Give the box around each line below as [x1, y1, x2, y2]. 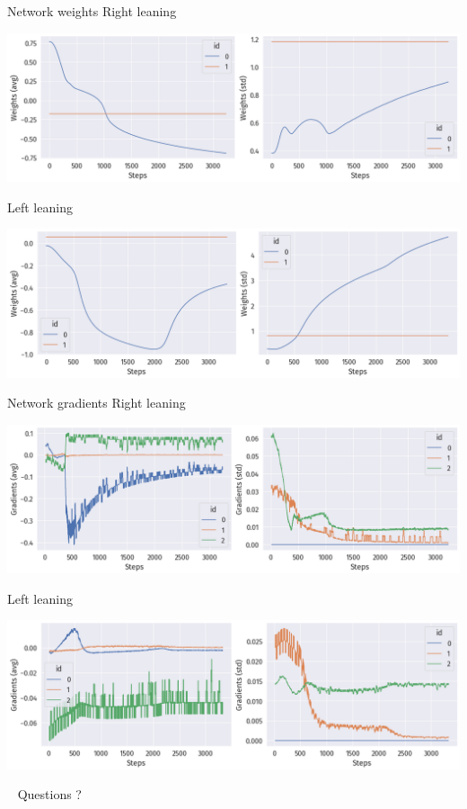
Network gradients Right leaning [7, 393, 186, 412]
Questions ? [17, 785, 82, 804]
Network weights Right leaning [7, 2, 177, 20]
